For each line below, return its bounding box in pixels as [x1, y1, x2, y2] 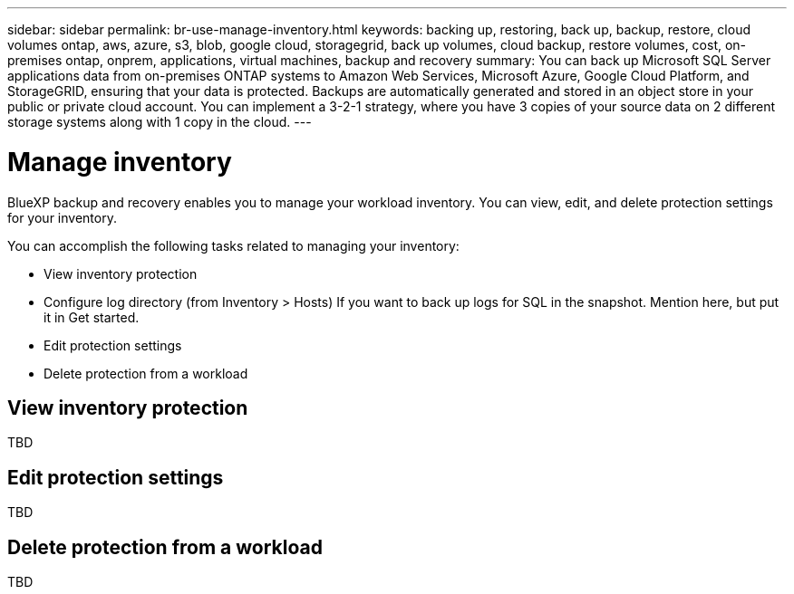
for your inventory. [7, 209, 117, 225]
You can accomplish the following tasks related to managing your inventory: [7, 237, 460, 254]
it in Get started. [44, 309, 140, 325]
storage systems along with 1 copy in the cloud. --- [7, 114, 312, 129]
